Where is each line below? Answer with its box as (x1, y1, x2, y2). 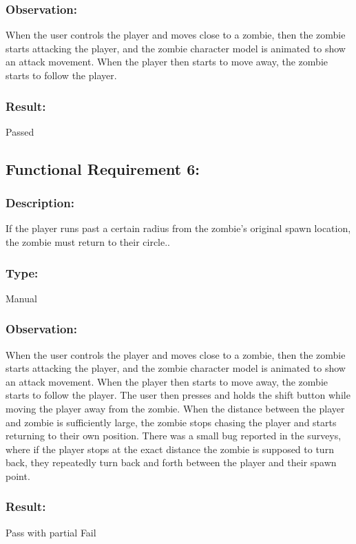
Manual (6, 291, 37, 305)
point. (6, 468, 30, 483)
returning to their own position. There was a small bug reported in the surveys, (6, 428, 342, 443)
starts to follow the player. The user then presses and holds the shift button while (6, 388, 350, 402)
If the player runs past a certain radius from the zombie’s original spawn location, (6, 221, 351, 236)
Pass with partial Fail (6, 525, 96, 539)
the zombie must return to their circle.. (6, 235, 170, 249)
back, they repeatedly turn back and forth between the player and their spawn (6, 455, 337, 470)
